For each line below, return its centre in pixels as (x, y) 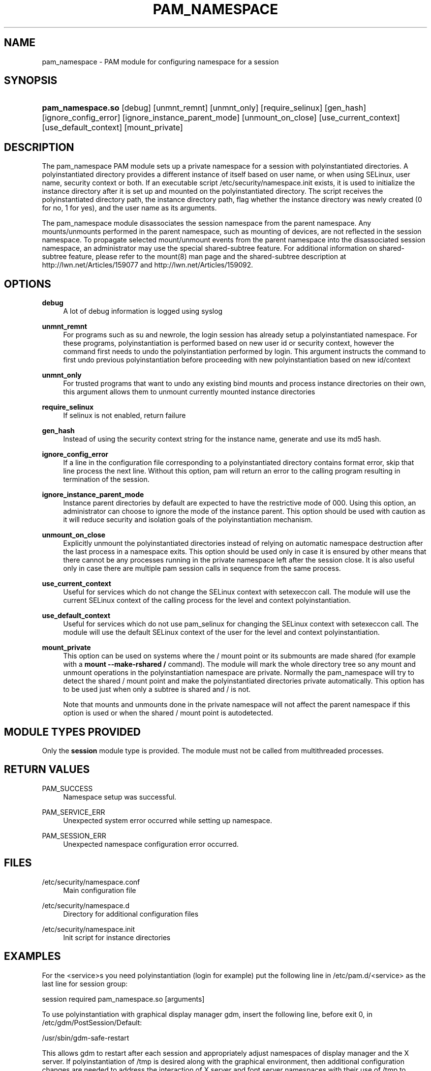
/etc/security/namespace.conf (91, 882)
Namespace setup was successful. (120, 797)
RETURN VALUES (47, 770)
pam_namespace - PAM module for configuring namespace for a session (160, 61)
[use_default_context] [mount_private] (112, 128)
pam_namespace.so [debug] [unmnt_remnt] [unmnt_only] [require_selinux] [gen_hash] (204, 108)
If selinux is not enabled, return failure (124, 416)
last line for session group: (85, 983)
